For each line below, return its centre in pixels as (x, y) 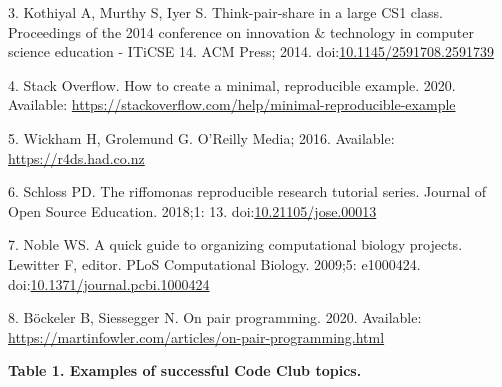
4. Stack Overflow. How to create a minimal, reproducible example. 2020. (232, 84)
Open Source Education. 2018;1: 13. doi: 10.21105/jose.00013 (192, 210)
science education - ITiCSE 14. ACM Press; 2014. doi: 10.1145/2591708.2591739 (251, 51)
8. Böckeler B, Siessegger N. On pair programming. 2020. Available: (215, 317)
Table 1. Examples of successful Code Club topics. (185, 370)
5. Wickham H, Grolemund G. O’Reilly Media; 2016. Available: (201, 137)
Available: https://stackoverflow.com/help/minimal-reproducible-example (232, 104)
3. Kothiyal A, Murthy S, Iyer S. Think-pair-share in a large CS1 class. (225, 12)
